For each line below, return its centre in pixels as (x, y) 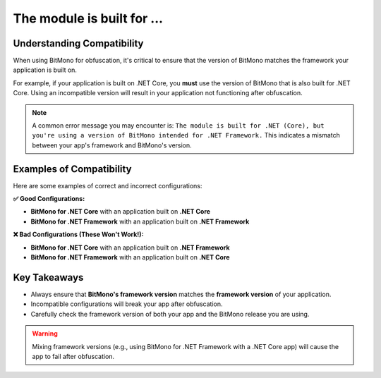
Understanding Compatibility (78, 43)
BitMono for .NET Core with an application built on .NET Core (121, 212)
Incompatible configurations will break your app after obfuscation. (127, 304)
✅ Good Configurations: (49, 199)
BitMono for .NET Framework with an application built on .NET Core (130, 257)
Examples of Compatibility (72, 169)
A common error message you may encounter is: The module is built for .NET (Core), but (178, 126)
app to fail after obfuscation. (73, 356)
